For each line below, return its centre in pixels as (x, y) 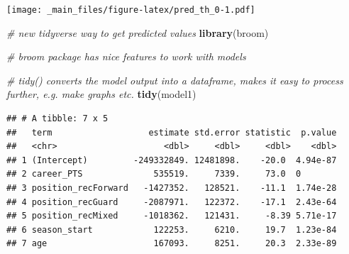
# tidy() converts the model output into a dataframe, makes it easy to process (175, 80)
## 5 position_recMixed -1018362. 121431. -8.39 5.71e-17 (172, 216)
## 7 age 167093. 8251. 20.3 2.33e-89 (172, 244)
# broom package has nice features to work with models (126, 56)
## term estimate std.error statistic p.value (172, 132)
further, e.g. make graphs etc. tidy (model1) (101, 94)
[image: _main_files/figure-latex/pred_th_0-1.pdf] (131, 10)
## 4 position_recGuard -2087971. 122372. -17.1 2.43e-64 (172, 202)
